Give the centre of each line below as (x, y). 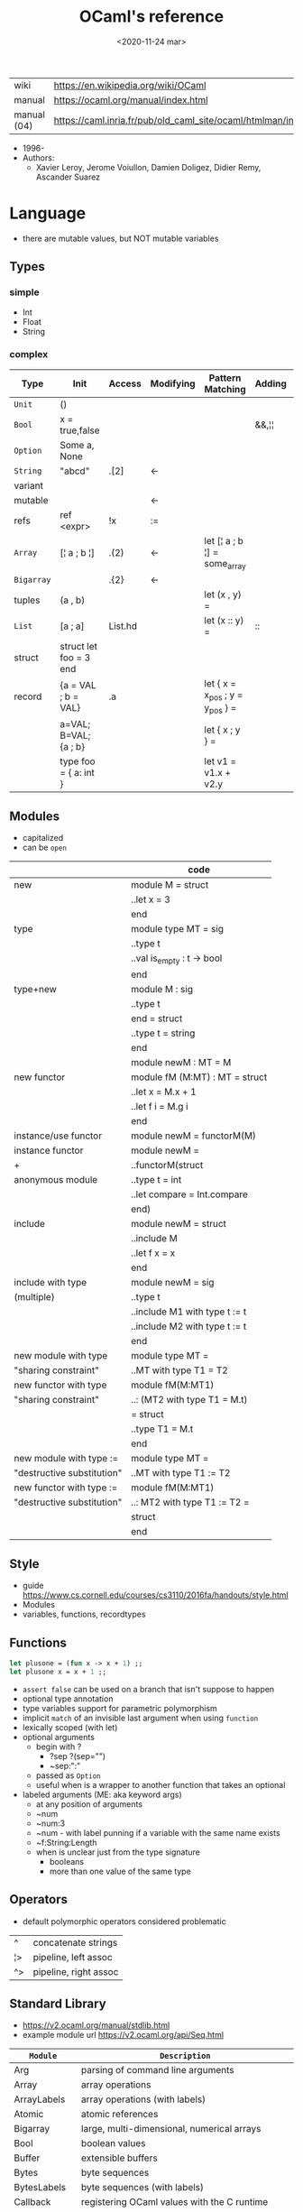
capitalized (43, 838)
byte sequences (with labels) (142, 2188)
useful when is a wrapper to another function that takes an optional (161, 1784)
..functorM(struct (167, 1166)
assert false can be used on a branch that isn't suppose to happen (148, 1689)
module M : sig (162, 990)
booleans (66, 1861)
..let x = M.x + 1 (163, 1092)
